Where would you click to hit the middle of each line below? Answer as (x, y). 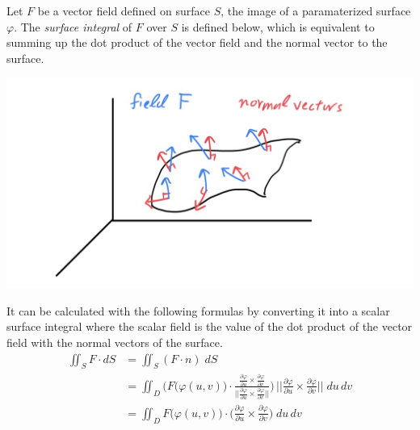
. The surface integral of (73, 26)
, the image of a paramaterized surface (316, 10)
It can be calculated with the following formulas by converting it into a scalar (198, 310)
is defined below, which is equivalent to (278, 26)
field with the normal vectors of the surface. (115, 342)
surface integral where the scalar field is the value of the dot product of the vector (210, 326)
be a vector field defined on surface (124, 10)
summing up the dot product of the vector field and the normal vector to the (197, 42)
